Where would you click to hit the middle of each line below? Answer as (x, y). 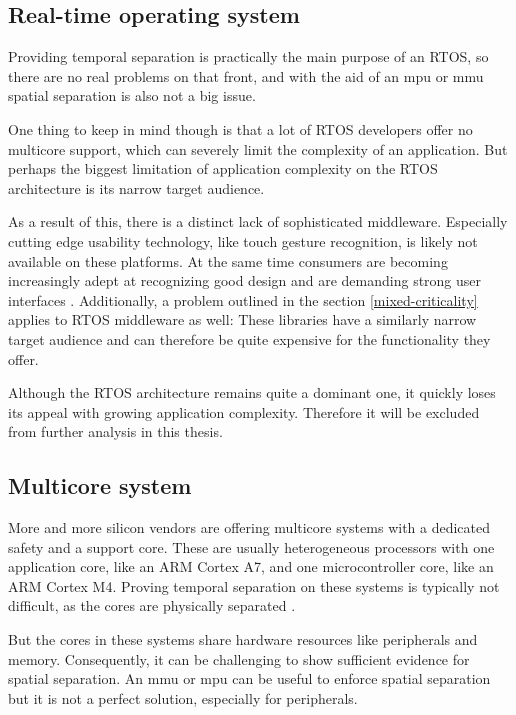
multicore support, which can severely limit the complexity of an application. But (258, 148)
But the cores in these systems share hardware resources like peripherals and (243, 639)
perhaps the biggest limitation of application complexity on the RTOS (223, 168)
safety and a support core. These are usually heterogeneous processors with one (251, 546)
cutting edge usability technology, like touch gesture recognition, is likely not (243, 240)
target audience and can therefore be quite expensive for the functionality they (249, 338)
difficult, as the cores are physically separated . (152, 605)
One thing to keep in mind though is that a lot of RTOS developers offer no (240, 128)
